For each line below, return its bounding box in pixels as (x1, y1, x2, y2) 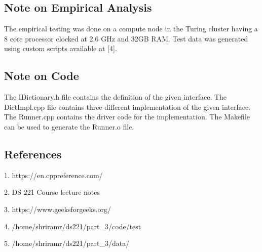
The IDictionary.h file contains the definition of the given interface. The (4, 92, 227, 102)
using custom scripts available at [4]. (4, 43, 117, 54)
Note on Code (4, 68, 79, 83)
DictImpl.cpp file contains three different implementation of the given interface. (4, 101, 251, 112)
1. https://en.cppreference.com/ (4, 170, 103, 180)
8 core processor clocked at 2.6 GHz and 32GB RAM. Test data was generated (4, 33, 248, 44)
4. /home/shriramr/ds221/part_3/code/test (4, 221, 141, 231)
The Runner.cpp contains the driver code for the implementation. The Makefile (4, 111, 250, 122)
